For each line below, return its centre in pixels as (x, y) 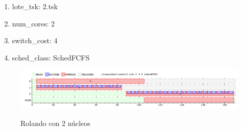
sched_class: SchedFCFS (51, 57)
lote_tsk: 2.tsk (35, 6)
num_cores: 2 (33, 23)
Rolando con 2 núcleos (55, 123)
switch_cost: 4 (35, 40)
